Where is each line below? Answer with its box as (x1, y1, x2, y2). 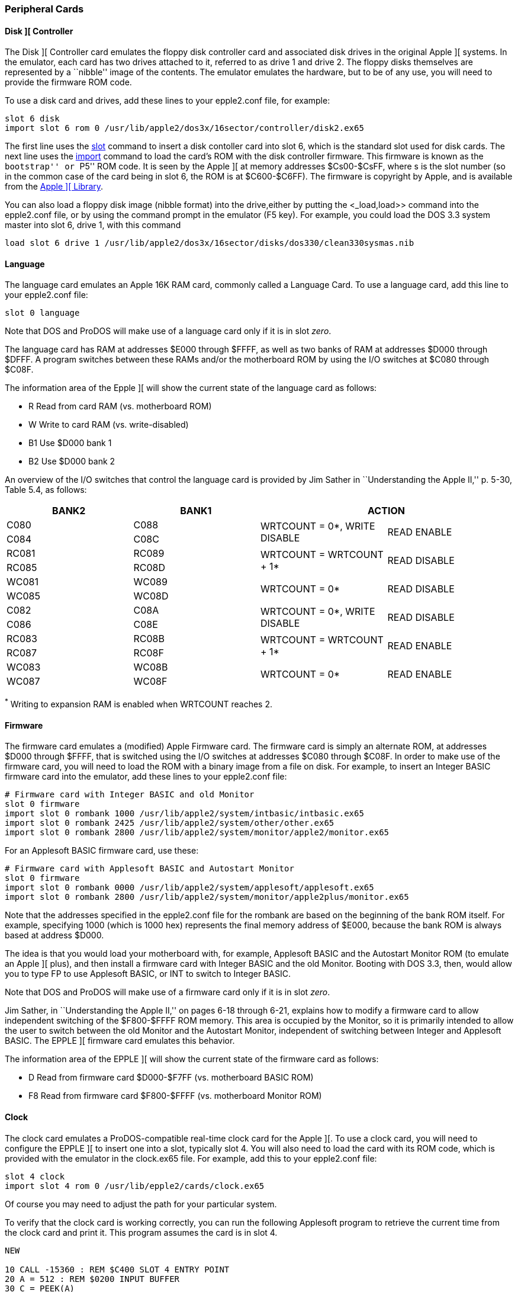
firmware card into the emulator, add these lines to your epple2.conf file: (5, 771, 287, 782)
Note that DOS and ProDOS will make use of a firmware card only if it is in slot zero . (5, 987, 330, 998)
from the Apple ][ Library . (5, 181, 104, 192)
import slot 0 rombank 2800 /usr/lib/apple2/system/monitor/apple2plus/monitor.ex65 (5, 892, 409, 902)
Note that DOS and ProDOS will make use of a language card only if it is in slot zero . (5, 326, 332, 336)
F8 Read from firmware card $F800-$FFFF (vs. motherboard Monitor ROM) (28, 1091, 322, 1101)
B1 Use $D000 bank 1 (28, 438, 112, 448)
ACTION (368, 505, 405, 517)
